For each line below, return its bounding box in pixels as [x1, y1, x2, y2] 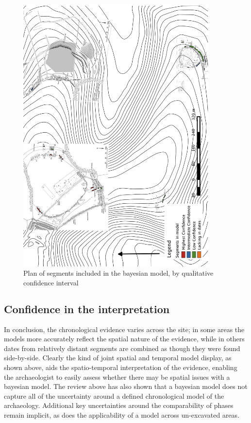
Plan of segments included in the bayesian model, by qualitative [23, 268, 214, 278]
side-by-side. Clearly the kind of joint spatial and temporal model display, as [4, 352, 232, 363]
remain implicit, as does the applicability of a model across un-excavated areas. [4, 410, 240, 420]
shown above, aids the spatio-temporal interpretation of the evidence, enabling [4, 362, 237, 372]
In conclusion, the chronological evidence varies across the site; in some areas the [4, 324, 245, 334]
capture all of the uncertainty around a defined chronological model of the [4, 390, 224, 401]
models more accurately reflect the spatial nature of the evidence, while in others [4, 334, 245, 344]
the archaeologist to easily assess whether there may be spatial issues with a [4, 371, 230, 382]
